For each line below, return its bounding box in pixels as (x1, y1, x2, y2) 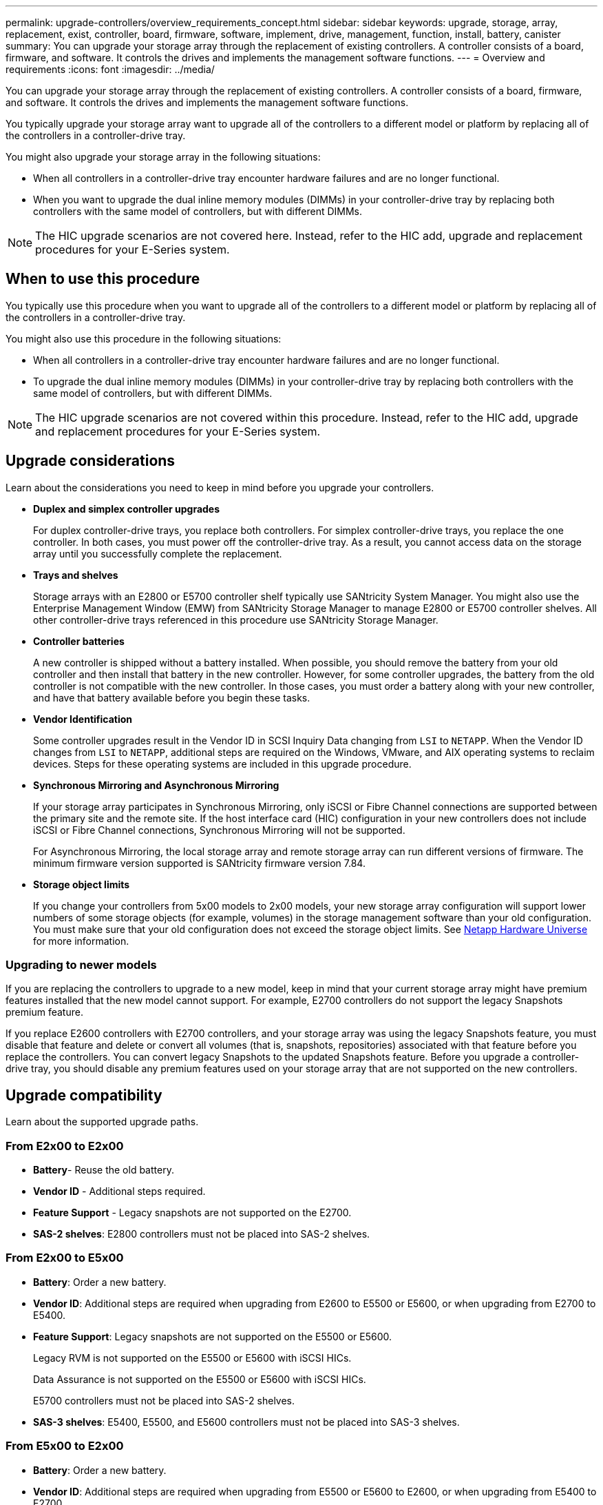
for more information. (33, 934, 129, 947)
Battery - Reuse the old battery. (33, 1164, 174, 1176)
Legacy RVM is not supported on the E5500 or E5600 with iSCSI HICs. (33, 1351, 352, 1364)
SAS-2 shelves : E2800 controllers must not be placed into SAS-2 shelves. (33, 1228, 370, 1240)
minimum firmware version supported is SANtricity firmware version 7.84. (33, 857, 366, 869)
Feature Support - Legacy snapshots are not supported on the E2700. (33, 1207, 352, 1219)
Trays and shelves (33, 569, 118, 581)
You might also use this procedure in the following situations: (6, 332, 282, 345)
